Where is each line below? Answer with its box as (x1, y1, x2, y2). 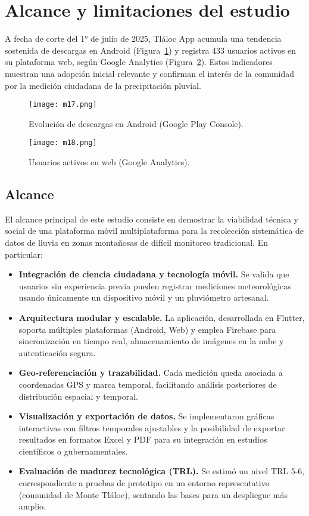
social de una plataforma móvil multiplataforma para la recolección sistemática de (5, 224, 304, 237)
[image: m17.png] (29, 100, 97, 109)
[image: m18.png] (29, 138, 97, 147)
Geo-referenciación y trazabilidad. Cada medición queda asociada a (18, 366, 283, 379)
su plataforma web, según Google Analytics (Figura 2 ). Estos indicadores (5, 55, 273, 68)
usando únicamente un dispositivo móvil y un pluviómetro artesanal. (18, 291, 269, 304)
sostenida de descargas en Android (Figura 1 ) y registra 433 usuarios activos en (5, 44, 296, 56)
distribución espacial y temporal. (18, 390, 138, 402)
